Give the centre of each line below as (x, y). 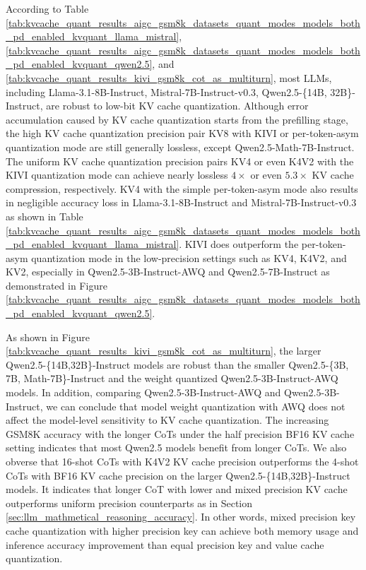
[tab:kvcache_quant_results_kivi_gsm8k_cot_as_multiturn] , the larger (164, 351)
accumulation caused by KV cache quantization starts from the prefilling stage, (177, 119)
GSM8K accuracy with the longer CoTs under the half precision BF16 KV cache (180, 433)
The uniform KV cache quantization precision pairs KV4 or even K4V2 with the (180, 161)
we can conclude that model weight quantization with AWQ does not (196, 406)
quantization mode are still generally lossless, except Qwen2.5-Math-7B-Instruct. (180, 147)
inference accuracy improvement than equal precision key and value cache (165, 544)
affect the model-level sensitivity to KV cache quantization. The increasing (167, 420)
